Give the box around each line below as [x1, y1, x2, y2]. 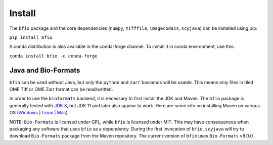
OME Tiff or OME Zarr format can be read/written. [9, 86, 113, 93]
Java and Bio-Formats [9, 66, 80, 75]
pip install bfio [9, 34, 53, 40]
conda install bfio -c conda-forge [9, 53, 98, 59]
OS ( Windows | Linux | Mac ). [9, 110, 69, 116]
